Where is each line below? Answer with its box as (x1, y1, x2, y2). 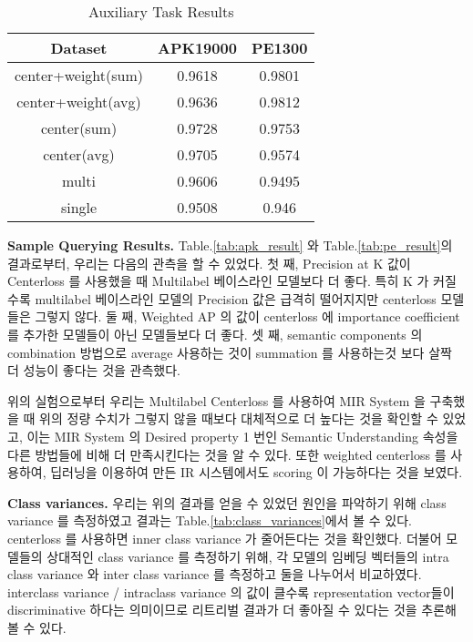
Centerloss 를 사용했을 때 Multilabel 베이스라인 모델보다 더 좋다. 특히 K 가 (7, 271, 429, 290)
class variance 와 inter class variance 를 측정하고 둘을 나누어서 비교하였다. (7, 565, 422, 584)
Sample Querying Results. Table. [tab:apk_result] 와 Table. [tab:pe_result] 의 (7, 236, 453, 254)
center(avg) (43, 144, 115, 165)
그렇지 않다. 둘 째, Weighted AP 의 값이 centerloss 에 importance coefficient (35, 307, 460, 326)
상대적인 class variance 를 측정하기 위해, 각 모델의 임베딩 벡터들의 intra (46, 546, 449, 566)
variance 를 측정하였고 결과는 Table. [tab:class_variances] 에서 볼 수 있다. (7, 511, 412, 530)
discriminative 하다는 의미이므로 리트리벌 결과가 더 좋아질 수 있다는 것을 (7, 600, 417, 619)
